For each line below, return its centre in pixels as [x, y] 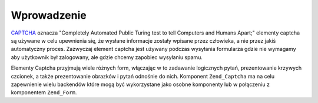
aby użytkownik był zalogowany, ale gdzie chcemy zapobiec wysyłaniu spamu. [107, 57]
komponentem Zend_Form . [44, 92]
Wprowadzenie [49, 15]
